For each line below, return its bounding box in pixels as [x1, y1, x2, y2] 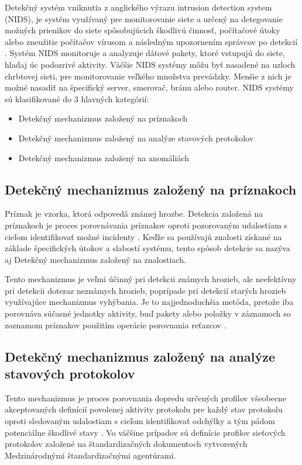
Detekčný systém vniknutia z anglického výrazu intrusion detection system [5, 1, 272, 13]
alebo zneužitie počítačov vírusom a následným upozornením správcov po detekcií [5, 35, 298, 47]
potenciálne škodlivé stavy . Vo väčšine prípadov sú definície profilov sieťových [5, 426, 286, 438]
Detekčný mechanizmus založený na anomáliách [18, 151, 189, 164]
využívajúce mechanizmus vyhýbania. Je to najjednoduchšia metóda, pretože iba [5, 296, 294, 308]
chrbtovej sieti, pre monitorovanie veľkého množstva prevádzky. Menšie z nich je [5, 70, 291, 82]
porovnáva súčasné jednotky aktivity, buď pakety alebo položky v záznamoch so [5, 307, 291, 320]
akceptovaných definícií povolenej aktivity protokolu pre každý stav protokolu [5, 403, 283, 415]
